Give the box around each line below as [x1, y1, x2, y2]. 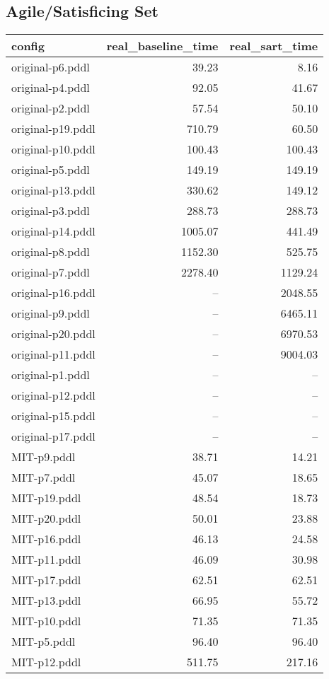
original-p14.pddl [11, 223, 96, 240]
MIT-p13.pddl [11, 592, 81, 609]
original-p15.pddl [11, 407, 96, 424]
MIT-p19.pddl [11, 489, 81, 506]
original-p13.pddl [11, 182, 96, 199]
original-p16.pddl [11, 284, 96, 301]
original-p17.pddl [11, 428, 96, 445]
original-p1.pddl [11, 366, 90, 383]
